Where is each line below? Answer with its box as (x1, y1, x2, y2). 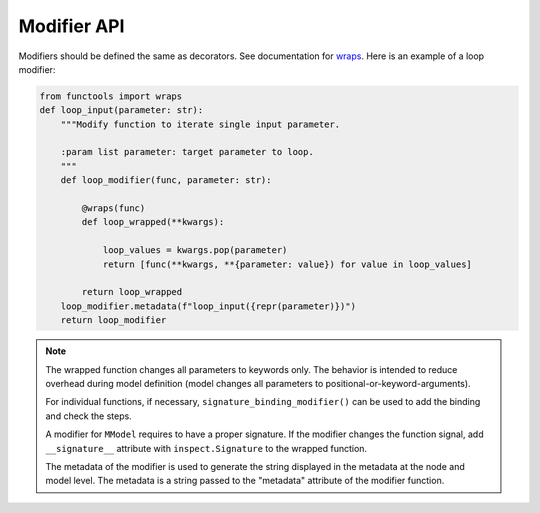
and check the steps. (45, 410, 132, 422)
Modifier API (18, 15, 125, 37)
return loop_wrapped (81, 286, 183, 298)
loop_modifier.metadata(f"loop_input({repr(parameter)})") (60, 300, 357, 312)
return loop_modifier (60, 315, 167, 326)
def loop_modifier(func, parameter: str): (60, 175, 272, 186)
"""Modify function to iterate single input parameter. (60, 118, 341, 130)
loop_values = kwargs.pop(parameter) (102, 245, 288, 256)
